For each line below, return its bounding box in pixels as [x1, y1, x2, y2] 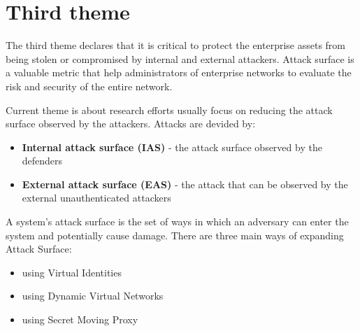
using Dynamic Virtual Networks [22, 288, 164, 303]
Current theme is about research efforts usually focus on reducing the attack [6, 102, 333, 117]
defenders [22, 153, 63, 168]
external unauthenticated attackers [22, 190, 171, 205]
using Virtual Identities [22, 265, 122, 279]
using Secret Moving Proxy [22, 312, 138, 327]
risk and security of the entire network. [6, 78, 173, 93]
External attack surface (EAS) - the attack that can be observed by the [22, 176, 348, 191]
